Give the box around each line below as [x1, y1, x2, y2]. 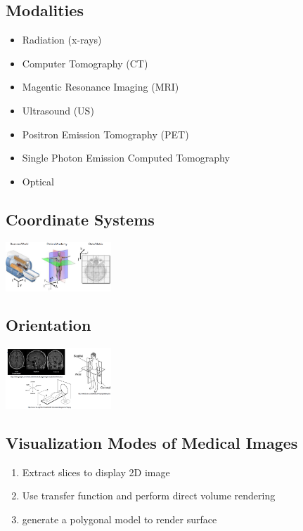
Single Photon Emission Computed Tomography [22, 150, 230, 165]
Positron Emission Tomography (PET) [22, 126, 189, 141]
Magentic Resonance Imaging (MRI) [22, 79, 179, 94]
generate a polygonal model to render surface [22, 511, 217, 526]
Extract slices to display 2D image [22, 464, 170, 479]
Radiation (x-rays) [22, 32, 102, 47]
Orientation [6, 314, 91, 336]
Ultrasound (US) [22, 103, 94, 117]
